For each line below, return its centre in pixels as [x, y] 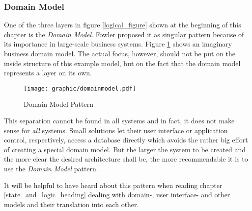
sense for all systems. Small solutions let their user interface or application [116, 130]
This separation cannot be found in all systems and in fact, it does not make [119, 121]
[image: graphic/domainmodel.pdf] [80, 88]
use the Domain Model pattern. [51, 168]
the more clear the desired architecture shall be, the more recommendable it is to [126, 159]
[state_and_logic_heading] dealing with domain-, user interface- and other [117, 195]
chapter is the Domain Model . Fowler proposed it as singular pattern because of [124, 34]
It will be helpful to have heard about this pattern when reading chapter [113, 185]
